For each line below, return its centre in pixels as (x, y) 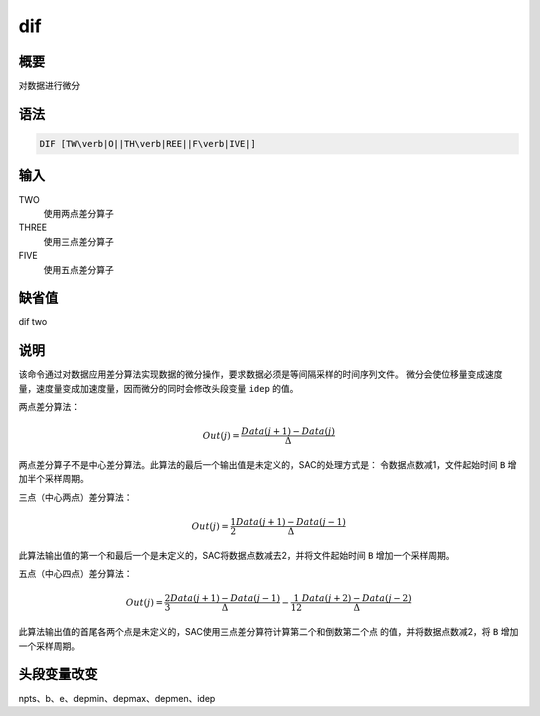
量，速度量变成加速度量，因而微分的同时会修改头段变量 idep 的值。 (158, 388)
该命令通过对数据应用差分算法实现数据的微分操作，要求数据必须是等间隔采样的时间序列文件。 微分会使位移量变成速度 (260, 374)
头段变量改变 (58, 674)
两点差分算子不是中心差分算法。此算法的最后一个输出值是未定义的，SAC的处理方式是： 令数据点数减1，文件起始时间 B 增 (267, 465)
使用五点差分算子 (78, 269)
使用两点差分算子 (78, 213)
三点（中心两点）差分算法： (75, 497)
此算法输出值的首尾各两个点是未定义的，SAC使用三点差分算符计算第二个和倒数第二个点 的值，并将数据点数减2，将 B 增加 (268, 632)
